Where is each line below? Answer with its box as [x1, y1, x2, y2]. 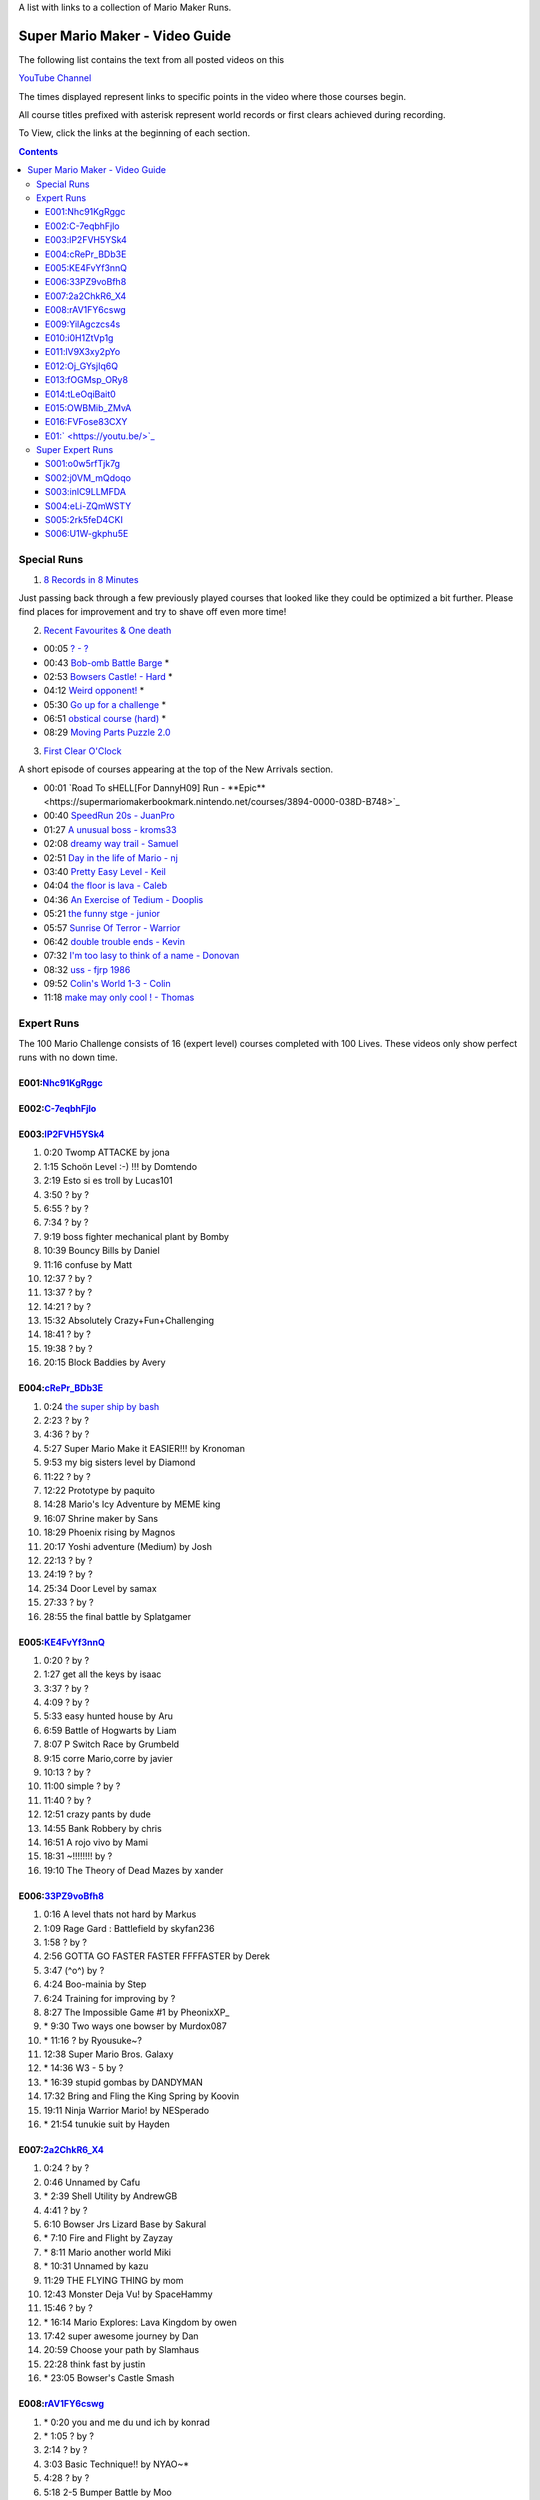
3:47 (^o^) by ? [43, 1964, 105, 1976]
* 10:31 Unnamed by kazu [43, 2260, 149, 2272]
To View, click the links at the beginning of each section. [18, 127, 250, 139]
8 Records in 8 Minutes [43, 573, 139, 585]
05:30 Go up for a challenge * [43, 698, 167, 710]
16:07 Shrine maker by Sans [43, 1512, 159, 1524]
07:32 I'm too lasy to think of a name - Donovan [43, 950, 240, 962]
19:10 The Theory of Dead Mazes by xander [43, 1864, 224, 1876]
